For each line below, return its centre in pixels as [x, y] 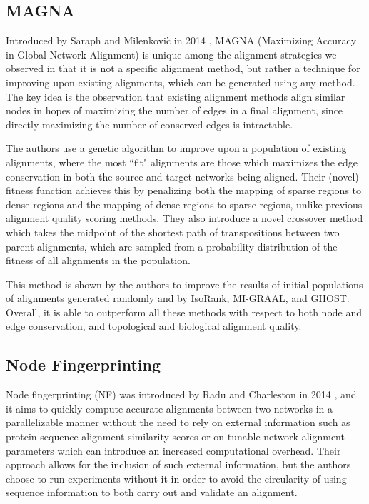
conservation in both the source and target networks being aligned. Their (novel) [182, 176]
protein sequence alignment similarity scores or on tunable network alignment [175, 437]
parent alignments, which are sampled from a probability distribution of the [172, 246]
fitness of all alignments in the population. [98, 260]
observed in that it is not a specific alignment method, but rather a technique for [183, 68]
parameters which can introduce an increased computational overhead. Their [173, 450]
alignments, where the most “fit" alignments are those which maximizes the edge [182, 162]
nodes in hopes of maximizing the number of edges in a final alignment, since [175, 110]
